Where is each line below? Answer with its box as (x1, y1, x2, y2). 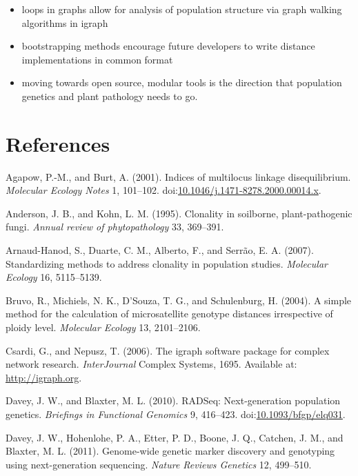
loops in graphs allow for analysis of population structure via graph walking (21, 2, 342, 16)
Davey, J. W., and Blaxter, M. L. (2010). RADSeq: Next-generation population (6, 393, 341, 408)
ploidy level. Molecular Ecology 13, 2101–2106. (6, 320, 201, 335)
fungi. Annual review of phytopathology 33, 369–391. (6, 219, 224, 234)
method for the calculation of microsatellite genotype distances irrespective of (6, 306, 333, 321)
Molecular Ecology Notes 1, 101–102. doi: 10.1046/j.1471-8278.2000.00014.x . (6, 183, 321, 197)
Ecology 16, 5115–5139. (6, 270, 102, 284)
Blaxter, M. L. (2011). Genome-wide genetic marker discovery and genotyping (6, 444, 335, 458)
